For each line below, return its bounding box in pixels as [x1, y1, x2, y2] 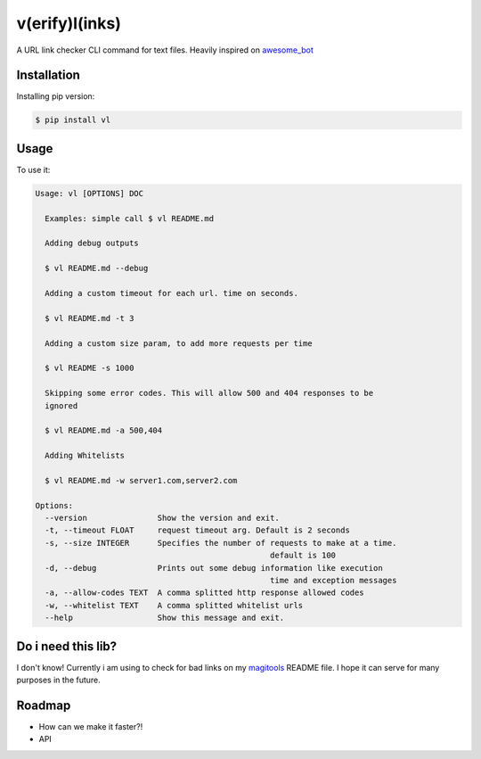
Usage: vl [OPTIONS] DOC [35, 188, 144, 198]
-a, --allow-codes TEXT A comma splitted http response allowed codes [45, 588, 364, 598]
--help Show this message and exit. [45, 613, 285, 623]
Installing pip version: [16, 91, 95, 102]
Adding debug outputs [45, 238, 140, 249]
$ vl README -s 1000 [45, 363, 135, 374]
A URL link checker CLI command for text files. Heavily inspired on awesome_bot [16, 45, 314, 55]
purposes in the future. [16, 674, 102, 686]
